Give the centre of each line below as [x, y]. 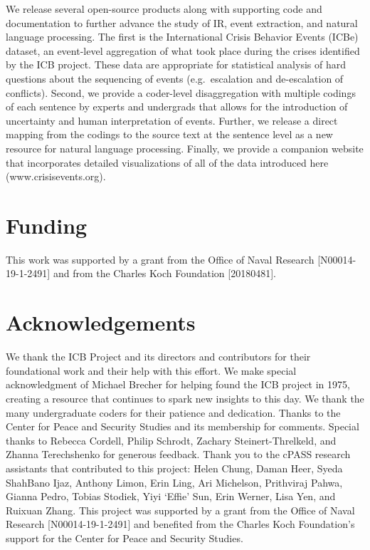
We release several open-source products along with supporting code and [164, 9]
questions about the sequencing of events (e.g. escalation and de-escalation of [175, 78]
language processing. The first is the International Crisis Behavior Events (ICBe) [182, 37]
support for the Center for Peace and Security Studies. [125, 538]
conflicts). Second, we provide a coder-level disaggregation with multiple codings [181, 92]
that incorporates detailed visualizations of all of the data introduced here [167, 162]
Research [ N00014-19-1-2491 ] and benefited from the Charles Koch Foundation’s [180, 524]
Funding [47, 225]
